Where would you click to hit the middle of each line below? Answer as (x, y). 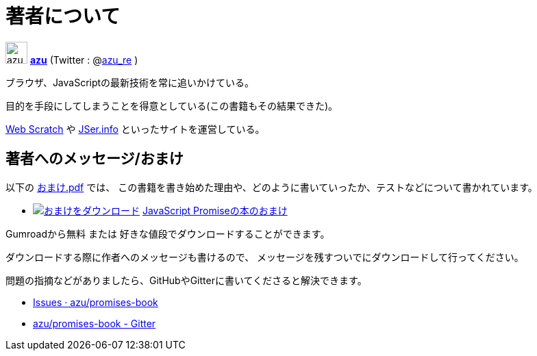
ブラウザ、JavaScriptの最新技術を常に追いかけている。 (130, 82)
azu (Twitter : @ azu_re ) (84, 60)
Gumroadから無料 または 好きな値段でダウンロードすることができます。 (168, 233)
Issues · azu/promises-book (96, 302)
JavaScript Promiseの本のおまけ (215, 210)
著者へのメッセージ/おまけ (95, 159)
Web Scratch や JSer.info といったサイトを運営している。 (135, 129)
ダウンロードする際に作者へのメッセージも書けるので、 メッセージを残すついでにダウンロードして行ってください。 (265, 257)
